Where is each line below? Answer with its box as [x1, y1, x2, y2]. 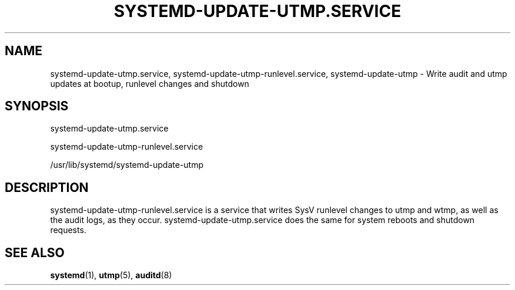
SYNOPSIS [5, 99, 69, 114]
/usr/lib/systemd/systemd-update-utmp [50, 160, 204, 170]
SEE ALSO [5, 245, 65, 260]
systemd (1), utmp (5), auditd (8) [50, 270, 172, 281]
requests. [50, 225, 86, 235]
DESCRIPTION [5, 180, 89, 195]
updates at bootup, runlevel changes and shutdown [50, 78, 249, 89]
